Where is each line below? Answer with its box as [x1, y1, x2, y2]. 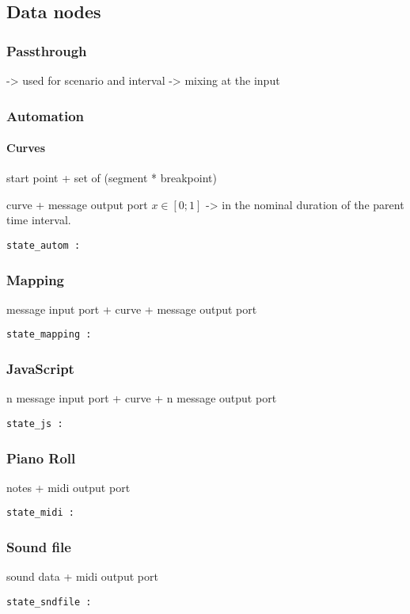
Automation [6, 105, 85, 125]
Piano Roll [6, 448, 76, 467]
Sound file [6, 537, 71, 556]
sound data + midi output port [6, 568, 158, 585]
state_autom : [6, 240, 81, 252]
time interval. [6, 212, 71, 228]
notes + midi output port [6, 479, 131, 495]
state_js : [6, 418, 63, 429]
